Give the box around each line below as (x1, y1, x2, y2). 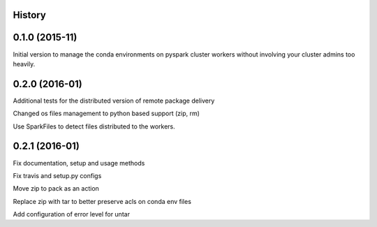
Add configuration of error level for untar (13, 210, 131, 219)
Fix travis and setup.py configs (13, 171, 102, 180)
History (13, 9, 47, 21)
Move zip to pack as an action (13, 184, 99, 193)
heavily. (13, 59, 36, 68)
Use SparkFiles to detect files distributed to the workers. (13, 122, 175, 131)
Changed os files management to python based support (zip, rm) (13, 109, 200, 118)
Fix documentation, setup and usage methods (13, 159, 145, 167)
